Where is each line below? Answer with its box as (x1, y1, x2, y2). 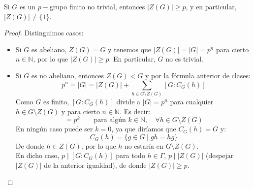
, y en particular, (186, 1, 237, 11)
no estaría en (125, 140, 163, 151)
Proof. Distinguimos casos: (4, 28, 84, 38)
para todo (116, 150, 145, 160)
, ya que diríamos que (111, 124, 176, 134)
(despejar (206, 150, 234, 160)
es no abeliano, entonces (31, 70, 104, 80)
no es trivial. (165, 54, 203, 64)
